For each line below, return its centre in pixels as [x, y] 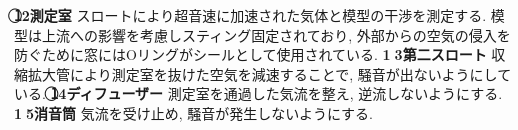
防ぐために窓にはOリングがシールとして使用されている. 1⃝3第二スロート [250, 54]
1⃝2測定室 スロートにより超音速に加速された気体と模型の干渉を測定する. [250, 15]
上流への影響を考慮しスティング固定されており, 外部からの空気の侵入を [276, 34]
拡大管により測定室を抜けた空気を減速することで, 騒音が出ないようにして [269, 73]
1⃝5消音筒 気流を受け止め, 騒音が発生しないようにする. [193, 112]
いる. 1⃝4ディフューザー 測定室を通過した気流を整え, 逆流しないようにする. [258, 93]
